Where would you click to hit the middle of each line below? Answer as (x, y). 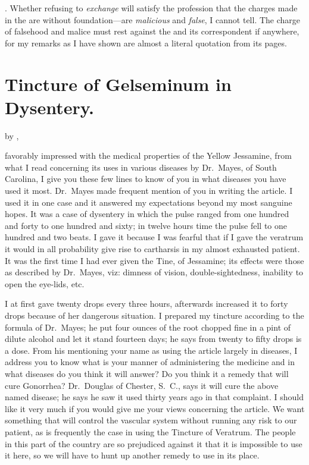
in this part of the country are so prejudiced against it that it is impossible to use (154, 443)
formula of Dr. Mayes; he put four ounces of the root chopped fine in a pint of (148, 327)
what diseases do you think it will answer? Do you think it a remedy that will (147, 373)
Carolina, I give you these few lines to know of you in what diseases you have (146, 179)
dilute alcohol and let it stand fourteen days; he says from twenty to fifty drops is (153, 339)
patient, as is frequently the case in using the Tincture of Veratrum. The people (150, 431)
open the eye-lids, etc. (45, 283)
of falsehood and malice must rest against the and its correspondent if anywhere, (152, 31)
